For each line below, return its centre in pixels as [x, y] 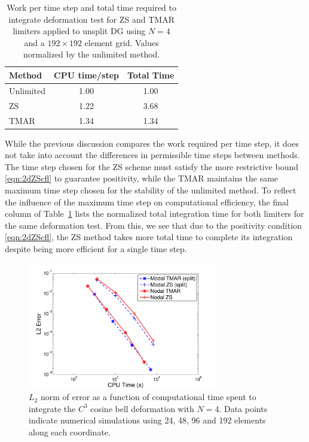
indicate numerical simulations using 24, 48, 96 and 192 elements [147, 420]
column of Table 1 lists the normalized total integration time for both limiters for [154, 214]
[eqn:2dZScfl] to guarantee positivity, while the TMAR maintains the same [142, 178]
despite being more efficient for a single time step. [96, 248]
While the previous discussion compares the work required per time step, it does [152, 143]
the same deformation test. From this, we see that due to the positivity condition [153, 225]
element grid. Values [122, 42]
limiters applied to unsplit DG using [79, 31]
